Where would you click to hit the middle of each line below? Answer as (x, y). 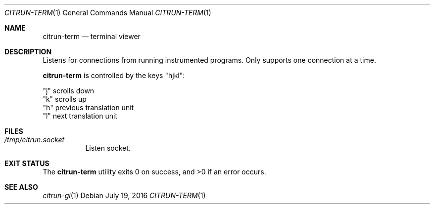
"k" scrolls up (65, 99)
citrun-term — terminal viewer (92, 36)
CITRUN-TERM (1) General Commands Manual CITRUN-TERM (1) (108, 13)
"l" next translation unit (80, 116)
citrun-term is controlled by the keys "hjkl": (114, 75)
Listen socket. (108, 148)
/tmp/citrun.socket (35, 140)
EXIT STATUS (27, 163)
